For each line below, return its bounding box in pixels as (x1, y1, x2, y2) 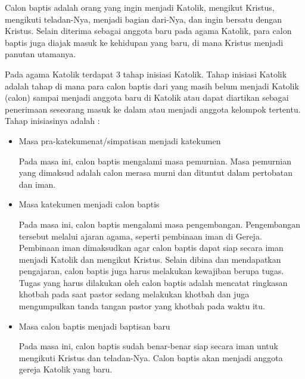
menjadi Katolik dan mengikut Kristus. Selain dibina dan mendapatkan (18, 253, 281, 265)
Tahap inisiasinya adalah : (5, 114, 100, 127)
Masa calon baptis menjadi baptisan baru (18, 319, 170, 332)
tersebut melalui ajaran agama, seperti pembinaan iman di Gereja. (18, 229, 262, 242)
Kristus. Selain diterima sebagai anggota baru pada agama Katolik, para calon (5, 24, 292, 37)
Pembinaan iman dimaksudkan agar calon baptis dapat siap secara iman (18, 241, 284, 254)
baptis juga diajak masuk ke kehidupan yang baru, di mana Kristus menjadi (5, 36, 284, 48)
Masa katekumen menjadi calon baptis (18, 198, 160, 210)
